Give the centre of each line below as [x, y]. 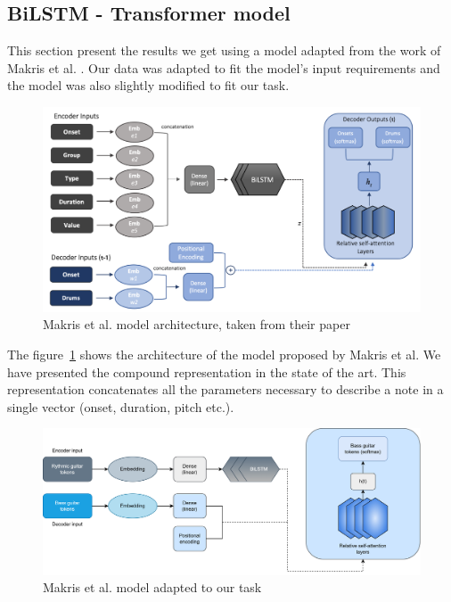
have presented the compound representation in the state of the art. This [207, 371]
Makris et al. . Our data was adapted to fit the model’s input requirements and [224, 67]
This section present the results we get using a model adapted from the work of [224, 50]
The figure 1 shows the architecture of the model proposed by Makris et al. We [224, 354]
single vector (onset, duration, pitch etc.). [121, 406]
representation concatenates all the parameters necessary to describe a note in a [225, 389]
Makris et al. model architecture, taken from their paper [197, 324]
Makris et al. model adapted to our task [152, 587]
